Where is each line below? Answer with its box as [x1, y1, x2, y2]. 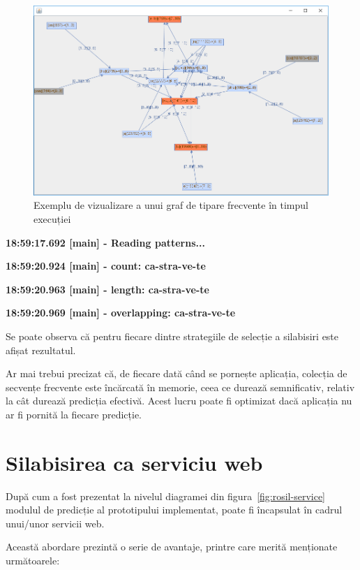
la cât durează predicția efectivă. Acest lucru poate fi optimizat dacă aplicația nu [6, 393, 352, 408]
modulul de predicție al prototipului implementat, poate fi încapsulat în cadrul [6, 502, 343, 517]
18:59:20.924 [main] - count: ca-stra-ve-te [6, 258, 206, 273]
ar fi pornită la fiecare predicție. [6, 407, 142, 421]
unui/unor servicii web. [6, 516, 105, 530]
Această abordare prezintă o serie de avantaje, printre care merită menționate [6, 539, 338, 554]
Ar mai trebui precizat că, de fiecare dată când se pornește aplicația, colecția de [6, 366, 347, 381]
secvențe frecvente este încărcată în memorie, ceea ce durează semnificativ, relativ [6, 379, 355, 394]
